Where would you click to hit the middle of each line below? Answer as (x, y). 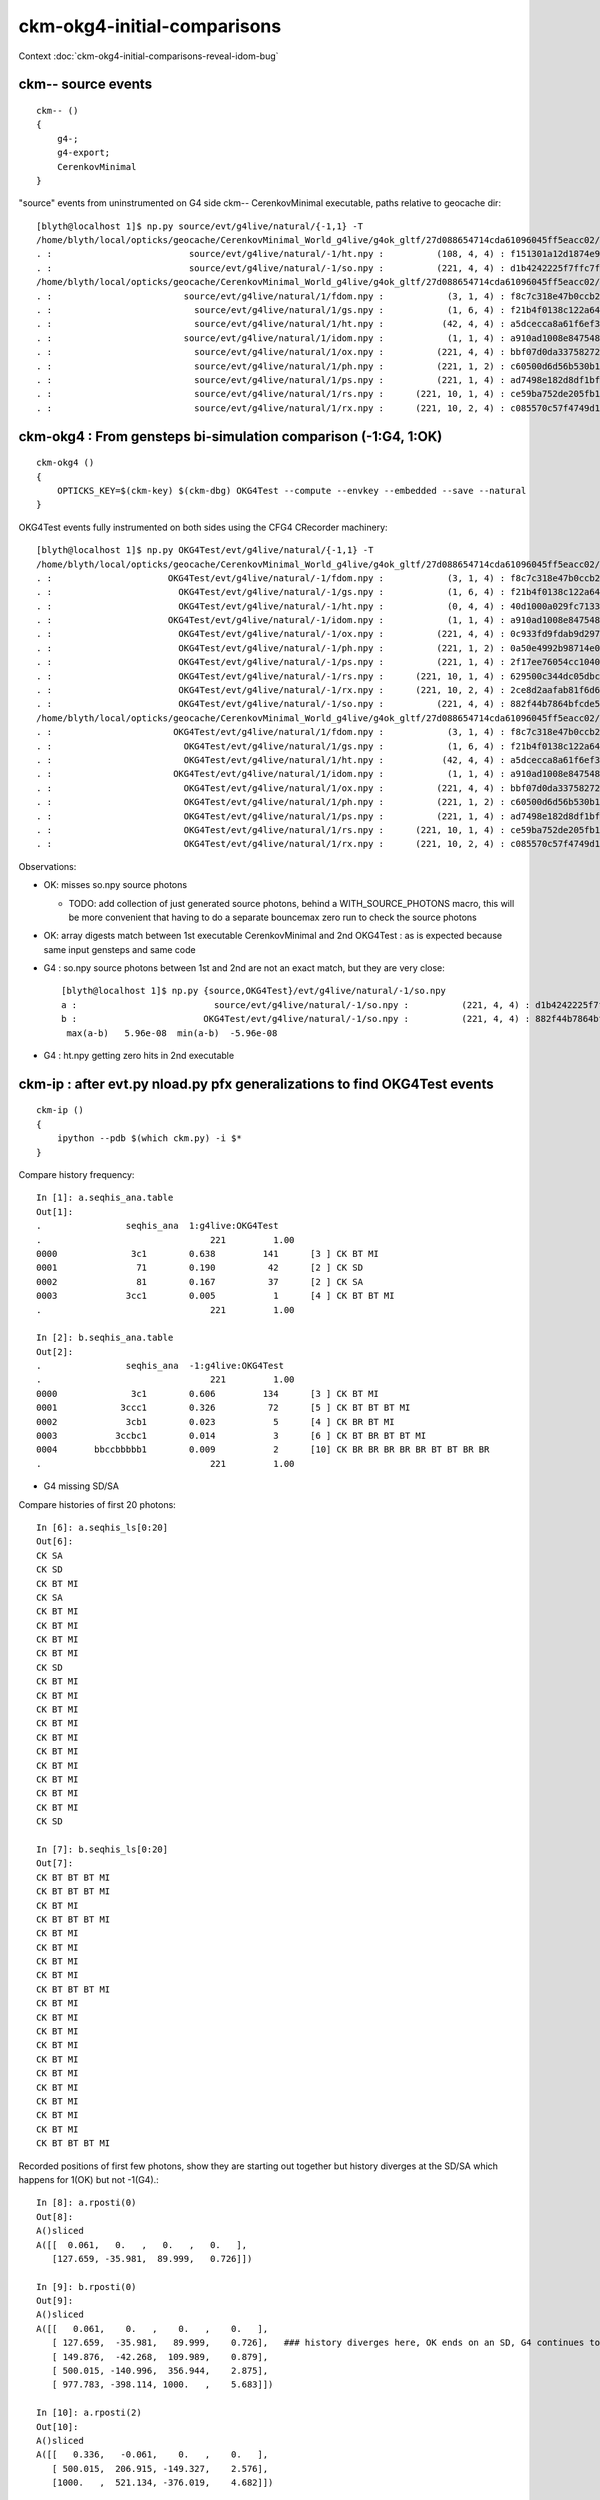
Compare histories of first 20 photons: (97, 1504)
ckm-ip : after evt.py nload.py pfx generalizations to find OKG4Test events (256, 1083)
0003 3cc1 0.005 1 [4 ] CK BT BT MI (215, 1296)
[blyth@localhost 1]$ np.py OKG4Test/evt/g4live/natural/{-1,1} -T (205, 550)
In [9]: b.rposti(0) (86, 2286)
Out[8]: (55, 2216)
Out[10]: (57, 2426)
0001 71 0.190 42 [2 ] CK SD (200, 1268)
